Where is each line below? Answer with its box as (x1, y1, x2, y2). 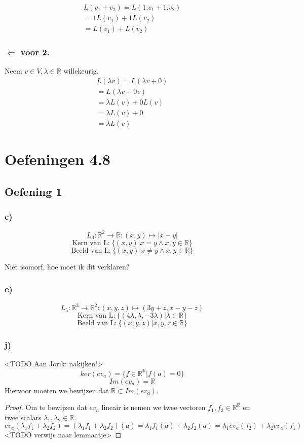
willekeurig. (63, 65, 99, 76)
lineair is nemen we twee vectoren (101, 402, 206, 413)
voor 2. (20, 46, 50, 58)
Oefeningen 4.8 (5, 149, 110, 169)
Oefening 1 (5, 183, 62, 199)
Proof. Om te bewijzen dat (5, 402, 87, 413)
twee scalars (5, 412, 42, 422)
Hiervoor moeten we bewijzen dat (5, 385, 109, 395)
